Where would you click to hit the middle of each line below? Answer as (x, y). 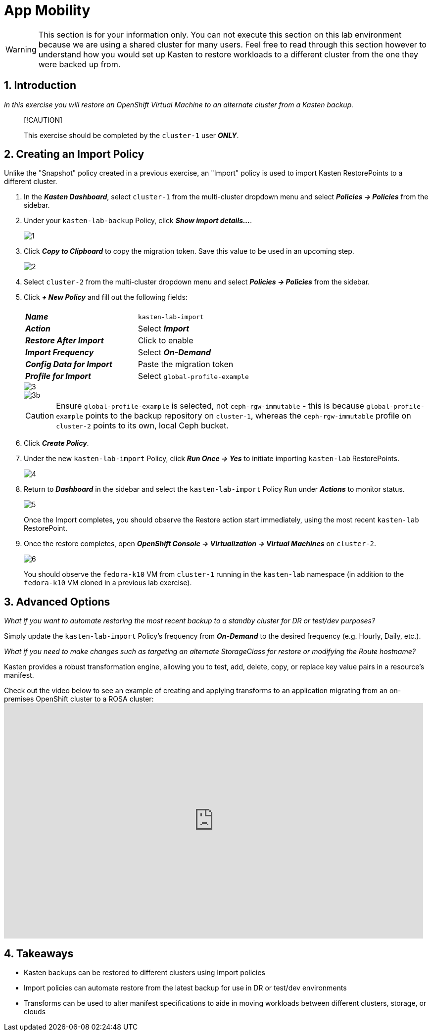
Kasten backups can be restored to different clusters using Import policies (145, 973)
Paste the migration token (186, 364)
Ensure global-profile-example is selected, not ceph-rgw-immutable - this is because (210, 406)
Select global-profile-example (193, 376)
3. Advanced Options (57, 602)
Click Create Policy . (56, 443)
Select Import (164, 329)
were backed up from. (79, 64)
